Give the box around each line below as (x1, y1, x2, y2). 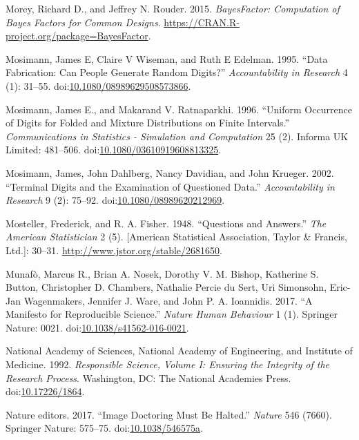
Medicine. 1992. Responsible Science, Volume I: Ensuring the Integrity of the (6, 357, 330, 372)
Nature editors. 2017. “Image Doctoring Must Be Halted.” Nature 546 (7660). (6, 407, 332, 421)
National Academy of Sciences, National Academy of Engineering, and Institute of (6, 343, 353, 358)
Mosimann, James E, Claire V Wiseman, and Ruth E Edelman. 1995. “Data (6, 51, 328, 66)
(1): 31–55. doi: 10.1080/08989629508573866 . (6, 78, 191, 93)
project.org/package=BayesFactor (6, 28, 148, 43)
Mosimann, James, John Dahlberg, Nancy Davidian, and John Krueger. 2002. (6, 165, 334, 180)
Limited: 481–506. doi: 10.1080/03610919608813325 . (6, 142, 222, 157)
